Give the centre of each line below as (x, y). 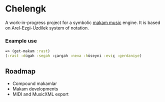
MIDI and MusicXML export (40, 94)
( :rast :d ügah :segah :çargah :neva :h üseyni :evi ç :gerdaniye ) (73, 56)
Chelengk (26, 9)
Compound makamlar (35, 83)
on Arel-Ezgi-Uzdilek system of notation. (47, 27)
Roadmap (20, 71)
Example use (21, 40)
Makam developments (35, 88)
